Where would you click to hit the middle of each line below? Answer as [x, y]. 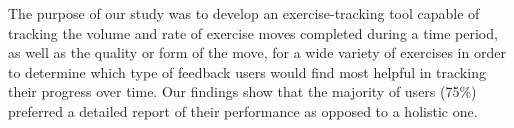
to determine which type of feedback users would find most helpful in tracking [247, 71]
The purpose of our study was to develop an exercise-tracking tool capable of [244, 13]
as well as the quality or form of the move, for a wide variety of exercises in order [257, 52]
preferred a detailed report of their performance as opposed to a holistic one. [243, 110]
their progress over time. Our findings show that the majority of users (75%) [242, 91]
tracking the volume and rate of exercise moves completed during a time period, [253, 32]
